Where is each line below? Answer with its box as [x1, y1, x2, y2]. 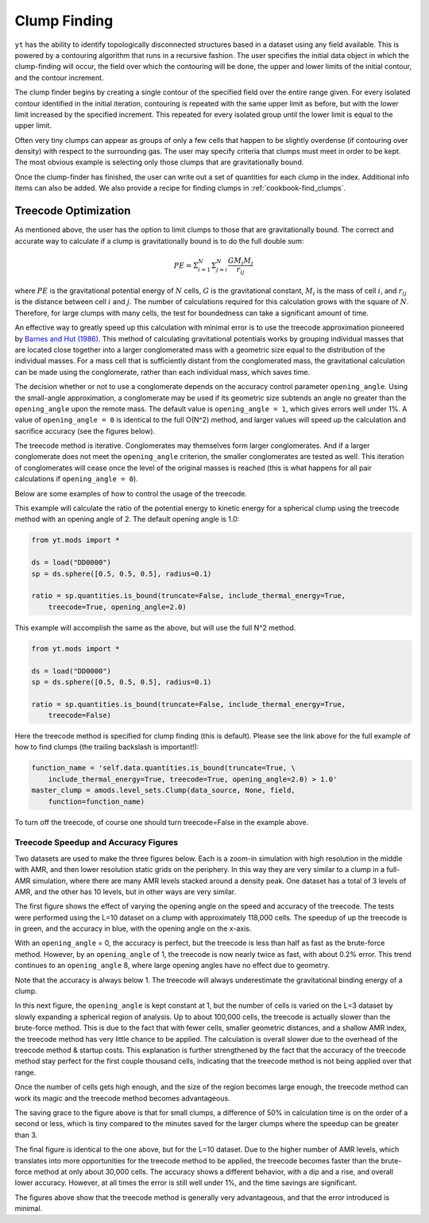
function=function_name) [48, 797, 145, 806]
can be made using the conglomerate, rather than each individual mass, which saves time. [14, 367, 311, 376]
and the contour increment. [14, 72, 104, 83]
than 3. [14, 1130, 38, 1140]
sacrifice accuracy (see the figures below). [14, 426, 156, 436]
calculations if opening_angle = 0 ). [14, 474, 138, 484]
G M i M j [227, 256, 253, 267]
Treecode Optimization [14, 204, 131, 218]
